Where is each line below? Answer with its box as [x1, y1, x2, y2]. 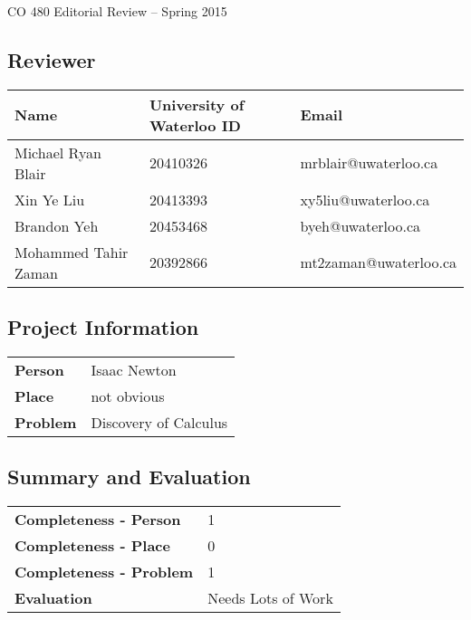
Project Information [7, 313, 199, 341]
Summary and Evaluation [7, 463, 251, 491]
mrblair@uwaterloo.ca [300, 152, 438, 174]
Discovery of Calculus [91, 412, 228, 433]
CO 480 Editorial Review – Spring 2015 [7, 2, 227, 20]
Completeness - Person [14, 509, 181, 530]
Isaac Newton [91, 359, 177, 380]
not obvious [91, 386, 165, 406]
